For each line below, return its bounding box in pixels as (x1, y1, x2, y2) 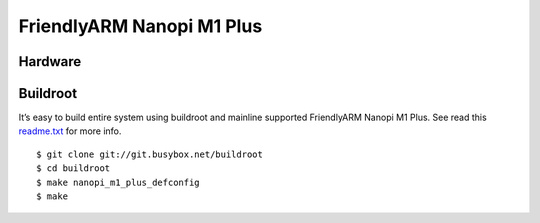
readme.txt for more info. (18, 125, 122, 137)
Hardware (18, 53, 82, 70)
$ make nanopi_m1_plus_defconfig (36, 176, 200, 188)
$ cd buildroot (36, 163, 111, 174)
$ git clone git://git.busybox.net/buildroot (36, 148, 264, 160)
